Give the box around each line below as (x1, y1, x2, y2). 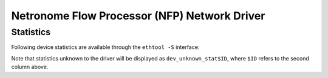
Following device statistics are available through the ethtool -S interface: (11, 44, 200, 51)
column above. (11, 63, 49, 71)
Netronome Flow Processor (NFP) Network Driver (11, 9, 265, 22)
